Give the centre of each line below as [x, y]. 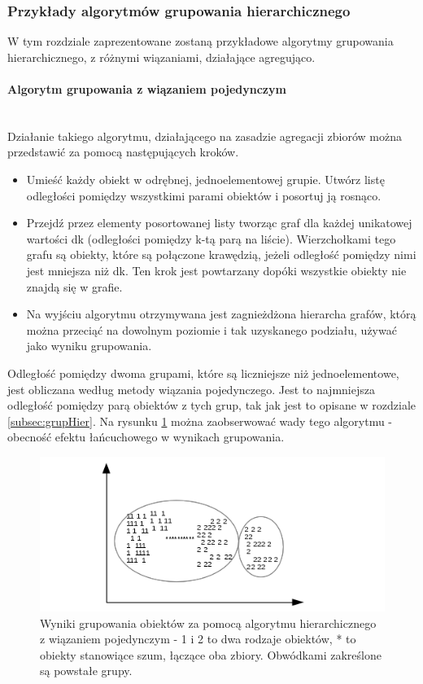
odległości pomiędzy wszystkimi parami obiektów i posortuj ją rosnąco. [204, 195]
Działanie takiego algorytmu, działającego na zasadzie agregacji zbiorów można [205, 136]
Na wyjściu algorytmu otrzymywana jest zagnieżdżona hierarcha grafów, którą [221, 314]
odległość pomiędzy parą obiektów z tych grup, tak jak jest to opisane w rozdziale [212, 405]
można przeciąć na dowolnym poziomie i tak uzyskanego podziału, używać [211, 329]
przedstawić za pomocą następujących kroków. [123, 152]
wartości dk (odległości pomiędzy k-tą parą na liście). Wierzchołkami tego [211, 238]
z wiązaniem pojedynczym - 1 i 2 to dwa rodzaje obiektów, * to [198, 639]
